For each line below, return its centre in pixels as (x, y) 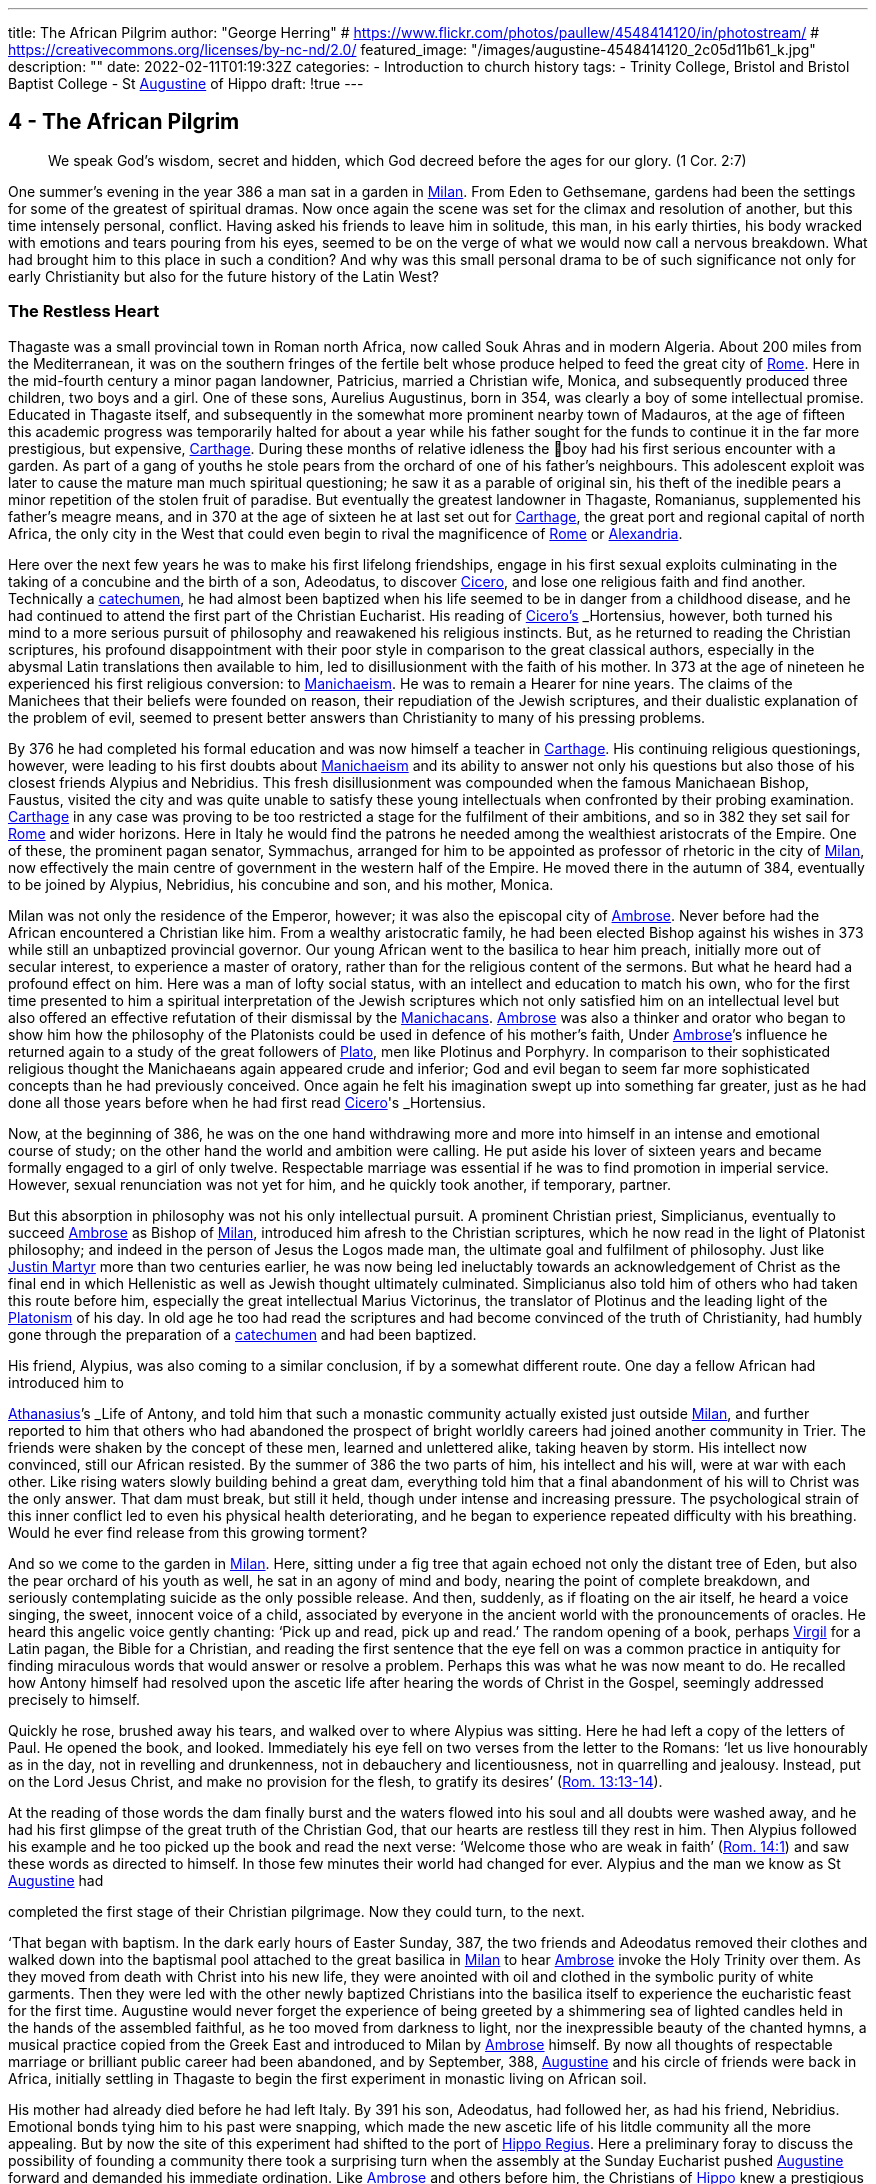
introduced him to (66, 1382)
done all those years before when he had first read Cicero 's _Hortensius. (247, 1102)
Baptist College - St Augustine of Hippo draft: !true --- (186, 83)
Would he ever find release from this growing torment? (188, 1532)
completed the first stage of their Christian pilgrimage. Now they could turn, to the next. (296, 1911)
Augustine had (56, 1880)
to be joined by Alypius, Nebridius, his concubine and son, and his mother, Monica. (281, 884)
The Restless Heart (84, 311)
